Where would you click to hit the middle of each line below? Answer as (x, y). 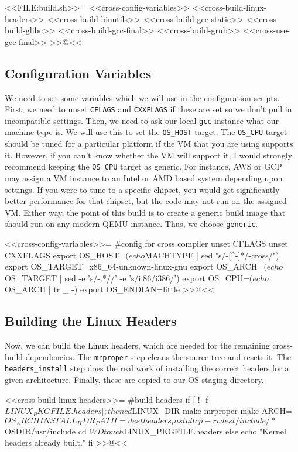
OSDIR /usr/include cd (46, 431)
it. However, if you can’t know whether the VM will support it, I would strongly (149, 155)
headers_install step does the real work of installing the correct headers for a (147, 368)
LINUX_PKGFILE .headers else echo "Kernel (205, 431)
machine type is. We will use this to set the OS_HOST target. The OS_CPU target (146, 132)
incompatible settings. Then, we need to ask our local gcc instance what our (142, 120)
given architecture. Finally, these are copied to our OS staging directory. (134, 380)
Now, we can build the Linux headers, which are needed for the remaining (137, 345)
